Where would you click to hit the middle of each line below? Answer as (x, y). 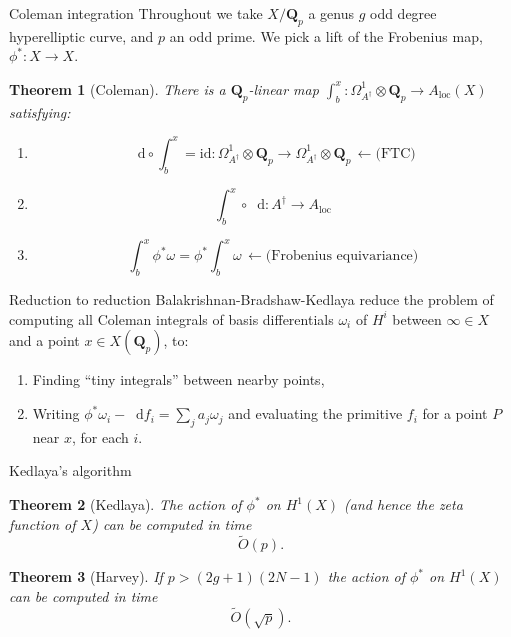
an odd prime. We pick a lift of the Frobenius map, (326, 35)
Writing (56, 413)
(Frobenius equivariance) (342, 256)
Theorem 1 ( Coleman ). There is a (117, 88)
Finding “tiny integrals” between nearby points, (178, 379)
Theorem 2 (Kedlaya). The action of (125, 504)
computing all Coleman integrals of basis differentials (171, 318)
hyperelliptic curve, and (81, 35)
